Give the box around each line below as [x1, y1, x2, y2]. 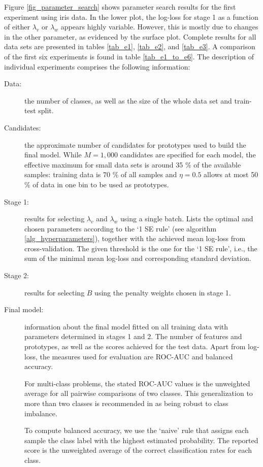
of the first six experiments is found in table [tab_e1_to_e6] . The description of [4, 51, 254, 61]
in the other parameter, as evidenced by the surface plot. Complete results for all [4, 31, 256, 42]
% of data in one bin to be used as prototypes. [24, 179, 169, 189]
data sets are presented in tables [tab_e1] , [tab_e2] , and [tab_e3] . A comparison [4, 41, 255, 52]
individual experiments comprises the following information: [4, 61, 190, 72]
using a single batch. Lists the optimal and [120, 213, 253, 224]
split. [38, 105, 54, 116]
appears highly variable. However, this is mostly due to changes [60, 21, 258, 32]
